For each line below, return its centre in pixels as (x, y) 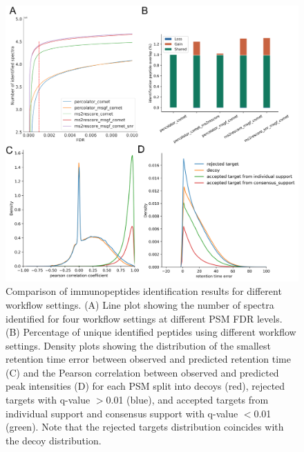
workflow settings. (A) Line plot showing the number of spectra (140, 304)
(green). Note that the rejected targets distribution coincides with (145, 427)
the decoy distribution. (54, 440)
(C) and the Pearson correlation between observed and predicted (142, 372)
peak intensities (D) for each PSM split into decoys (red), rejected (145, 386)
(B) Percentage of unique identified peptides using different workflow (151, 332)
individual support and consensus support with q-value (122, 413)
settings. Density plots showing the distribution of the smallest (138, 345)
